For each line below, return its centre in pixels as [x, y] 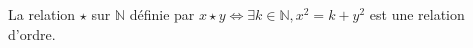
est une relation [417, 14]
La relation [42, 14]
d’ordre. [32, 33]
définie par [162, 14]
